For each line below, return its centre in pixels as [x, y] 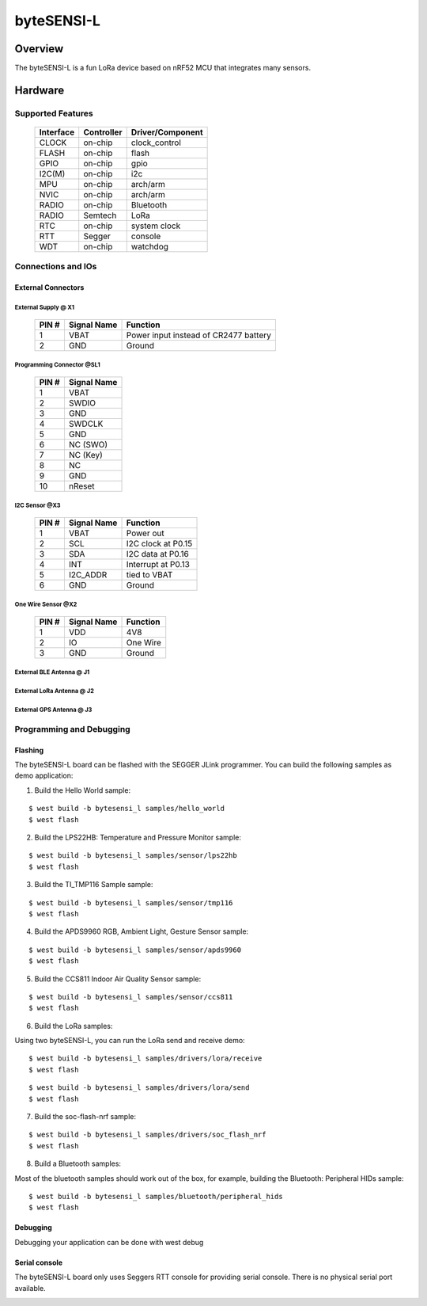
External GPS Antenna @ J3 [53, 710]
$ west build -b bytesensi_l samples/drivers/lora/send [139, 1088]
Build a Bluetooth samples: [78, 1163]
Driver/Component [167, 132]
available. [30, 1288]
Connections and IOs [56, 267]
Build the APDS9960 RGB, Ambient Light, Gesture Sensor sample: [142, 931]
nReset [81, 485]
